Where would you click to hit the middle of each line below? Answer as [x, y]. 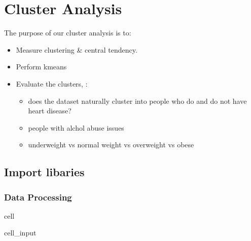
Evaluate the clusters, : [52, 83]
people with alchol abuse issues [76, 127]
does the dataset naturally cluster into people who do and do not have [137, 101]
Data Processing [38, 197]
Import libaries [44, 172]
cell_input [20, 233]
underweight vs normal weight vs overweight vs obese [111, 145]
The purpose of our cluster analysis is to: [68, 33]
